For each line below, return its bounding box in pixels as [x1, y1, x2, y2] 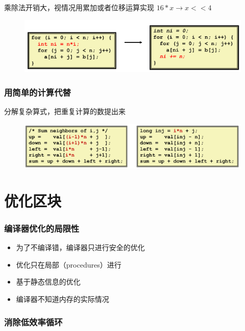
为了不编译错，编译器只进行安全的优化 [16, 242, 145, 253]
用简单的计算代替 [4, 85, 71, 98]
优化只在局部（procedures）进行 [16, 259, 121, 270]
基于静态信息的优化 [16, 276, 81, 287]
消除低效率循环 [4, 315, 63, 328]
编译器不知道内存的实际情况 [16, 294, 109, 304]
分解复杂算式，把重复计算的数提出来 [4, 106, 126, 117]
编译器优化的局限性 [4, 222, 80, 234]
